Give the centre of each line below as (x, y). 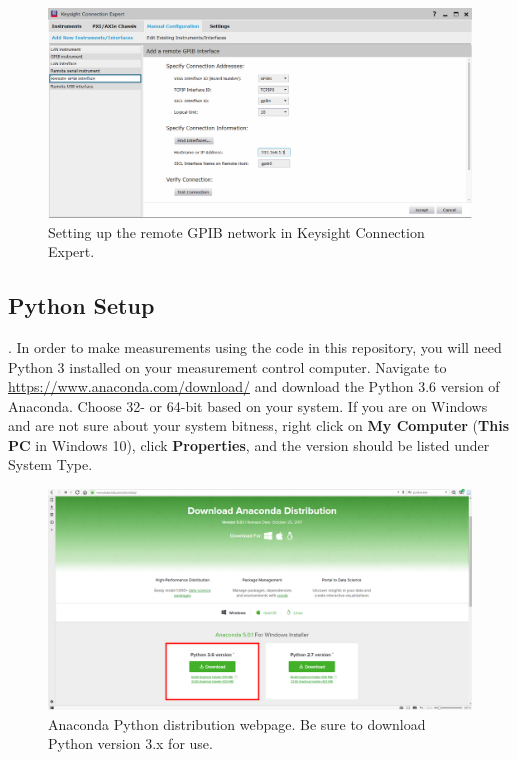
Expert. (71, 251)
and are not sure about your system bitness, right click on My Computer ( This (258, 425)
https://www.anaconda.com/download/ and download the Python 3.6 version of (254, 386)
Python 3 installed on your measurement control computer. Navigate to (227, 366)
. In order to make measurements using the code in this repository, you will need (255, 346)
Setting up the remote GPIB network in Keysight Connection (236, 231)
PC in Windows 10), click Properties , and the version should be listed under (249, 444)
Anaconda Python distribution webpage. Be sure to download (237, 723)
